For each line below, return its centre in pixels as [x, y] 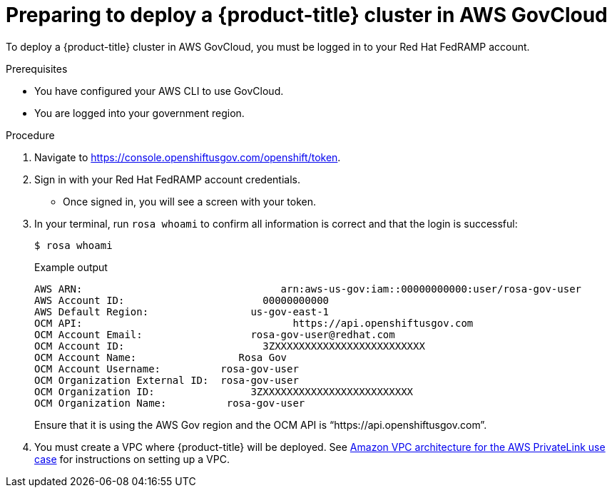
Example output [71, 267]
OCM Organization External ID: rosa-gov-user [167, 380]
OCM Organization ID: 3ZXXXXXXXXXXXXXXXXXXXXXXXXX [224, 391]
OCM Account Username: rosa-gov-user [167, 369]
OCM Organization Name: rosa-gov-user [170, 403]
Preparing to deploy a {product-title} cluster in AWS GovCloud [307, 15]
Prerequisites [37, 68]
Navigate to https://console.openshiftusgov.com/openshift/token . [188, 157]
